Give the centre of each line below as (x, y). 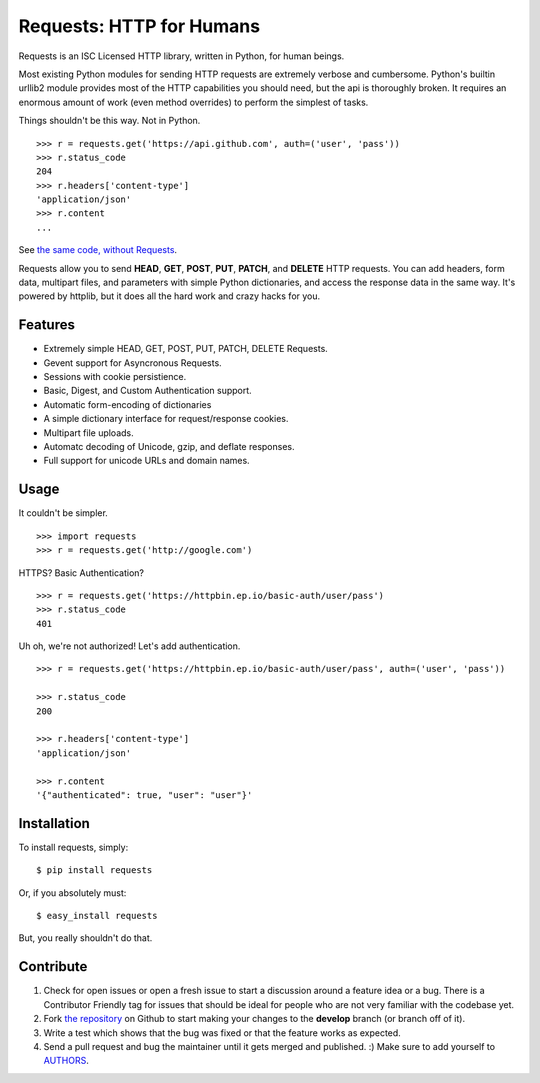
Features (46, 325)
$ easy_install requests (97, 916)
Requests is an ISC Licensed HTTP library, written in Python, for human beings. (181, 56)
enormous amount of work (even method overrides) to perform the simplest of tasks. (193, 102)
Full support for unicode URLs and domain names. (146, 461)
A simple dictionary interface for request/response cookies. (166, 419)
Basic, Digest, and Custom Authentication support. (147, 391)
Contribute (53, 966)
